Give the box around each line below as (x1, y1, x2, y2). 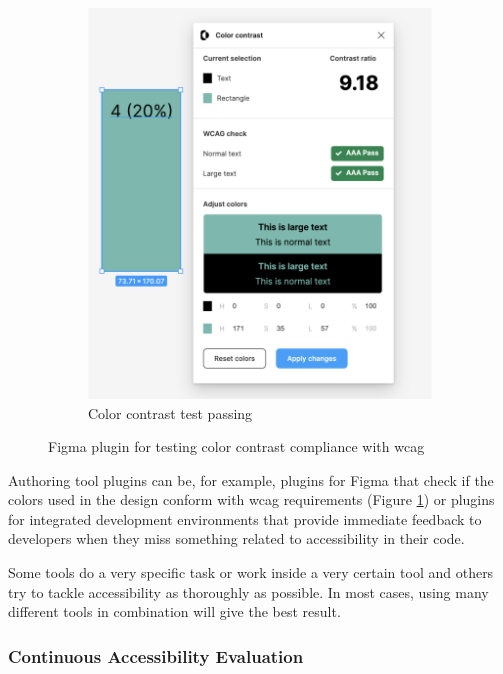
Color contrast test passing (88, 402, 253, 423)
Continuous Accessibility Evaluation (8, 643, 304, 668)
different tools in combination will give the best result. (8, 601, 341, 622)
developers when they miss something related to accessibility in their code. (8, 528, 465, 549)
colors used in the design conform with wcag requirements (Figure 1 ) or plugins (8, 489, 495, 510)
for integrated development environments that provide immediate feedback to (8, 508, 482, 529)
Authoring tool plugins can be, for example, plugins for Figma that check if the (8, 469, 494, 490)
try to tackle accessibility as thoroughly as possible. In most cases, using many (8, 581, 489, 602)
